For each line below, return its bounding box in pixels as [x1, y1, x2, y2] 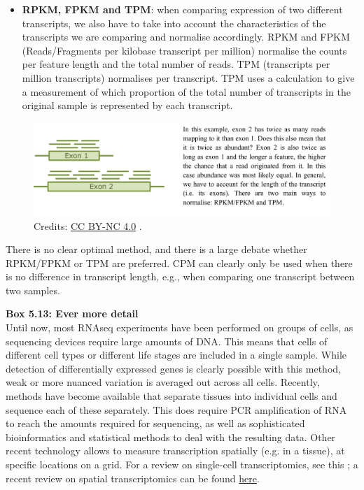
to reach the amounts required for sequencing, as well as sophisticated [6, 416, 305, 431]
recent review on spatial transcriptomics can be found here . [6, 470, 260, 485]
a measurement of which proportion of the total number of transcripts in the [22, 84, 351, 99]
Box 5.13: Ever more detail [6, 306, 139, 321]
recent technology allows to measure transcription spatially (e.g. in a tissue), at [6, 443, 345, 458]
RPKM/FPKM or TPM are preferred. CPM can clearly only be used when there [6, 255, 353, 270]
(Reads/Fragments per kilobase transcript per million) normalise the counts [22, 43, 347, 57]
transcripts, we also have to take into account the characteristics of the [22, 15, 326, 30]
